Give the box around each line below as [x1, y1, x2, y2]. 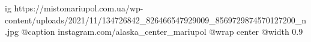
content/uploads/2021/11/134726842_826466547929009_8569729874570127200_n [5, 13, 307, 26]
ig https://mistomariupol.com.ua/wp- [5, 2, 143, 14]
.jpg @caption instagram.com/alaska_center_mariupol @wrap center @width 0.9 [5, 25, 303, 38]
